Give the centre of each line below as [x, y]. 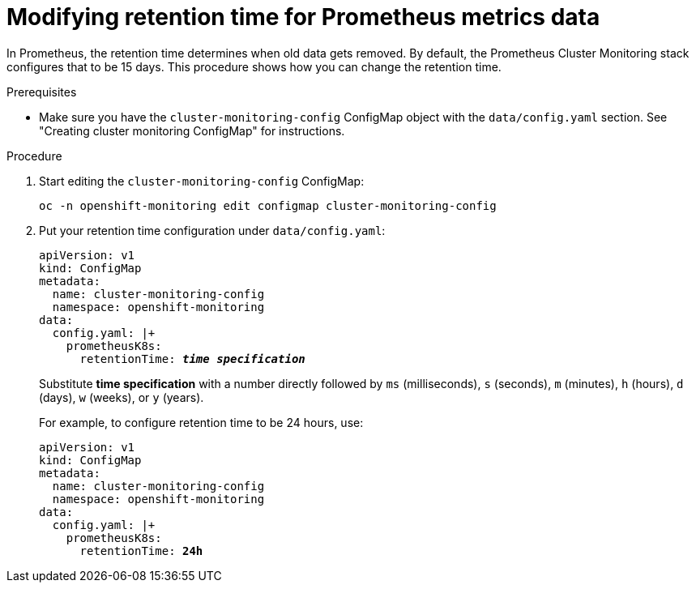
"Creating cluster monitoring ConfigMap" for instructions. [192, 130]
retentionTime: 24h [141, 551]
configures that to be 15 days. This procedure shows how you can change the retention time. [254, 66]
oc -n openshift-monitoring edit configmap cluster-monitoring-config [268, 205]
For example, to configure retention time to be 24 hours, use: [201, 422]
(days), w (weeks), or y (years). [122, 397]
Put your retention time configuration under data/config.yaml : [212, 230]
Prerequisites [42, 92]
